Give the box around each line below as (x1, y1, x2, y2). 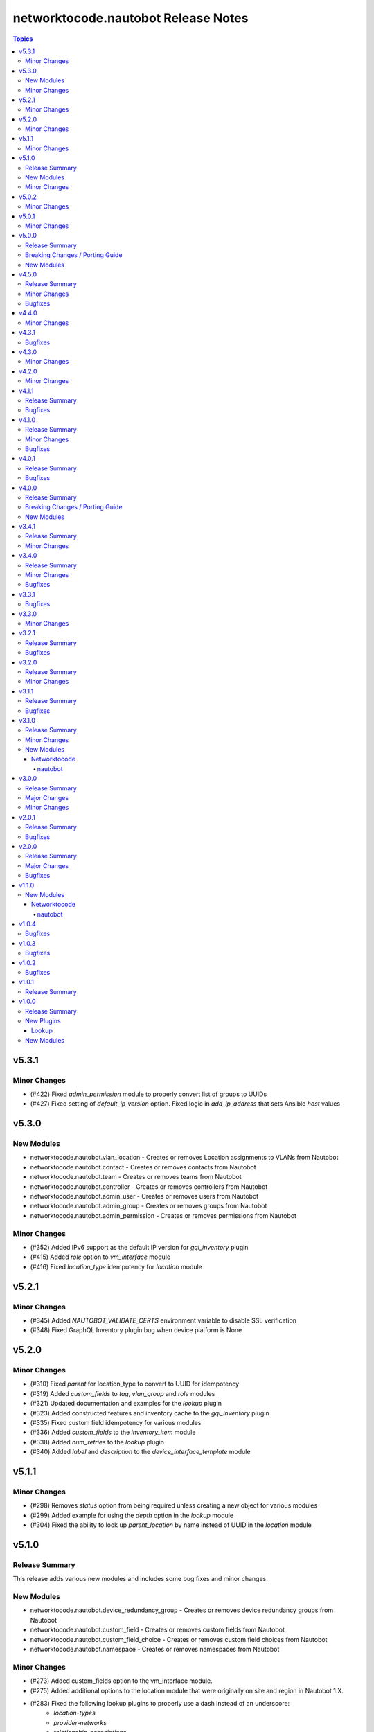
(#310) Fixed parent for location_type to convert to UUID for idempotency (30, 1379, 240, 1388)
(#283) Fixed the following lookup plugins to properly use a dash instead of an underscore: (30, 1699, 290, 1707)
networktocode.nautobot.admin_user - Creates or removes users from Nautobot (30, 1192, 259, 1201)
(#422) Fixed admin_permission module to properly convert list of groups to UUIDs (30, 1090, 267, 1098)
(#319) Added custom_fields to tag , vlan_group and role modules (30, 1389, 215, 1397)
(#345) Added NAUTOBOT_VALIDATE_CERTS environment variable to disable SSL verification (30, 1316, 297, 1325)
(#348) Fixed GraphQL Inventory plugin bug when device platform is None (30, 1326, 242, 1334)
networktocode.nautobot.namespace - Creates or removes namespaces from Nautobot (30, 1645, 280, 1653)
